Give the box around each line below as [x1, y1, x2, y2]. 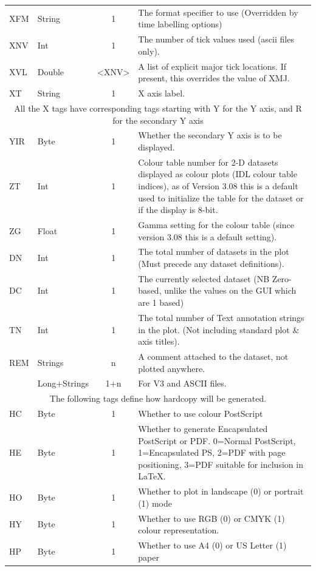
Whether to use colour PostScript [138, 407, 263, 420]
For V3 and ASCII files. [138, 377, 227, 390]
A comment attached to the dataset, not [138, 350, 289, 362]
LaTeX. [138, 470, 166, 482]
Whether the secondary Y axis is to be [138, 129, 282, 141]
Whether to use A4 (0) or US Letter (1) [138, 539, 287, 551]
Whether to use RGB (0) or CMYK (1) [138, 512, 285, 524]
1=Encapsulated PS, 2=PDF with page [138, 446, 286, 459]
